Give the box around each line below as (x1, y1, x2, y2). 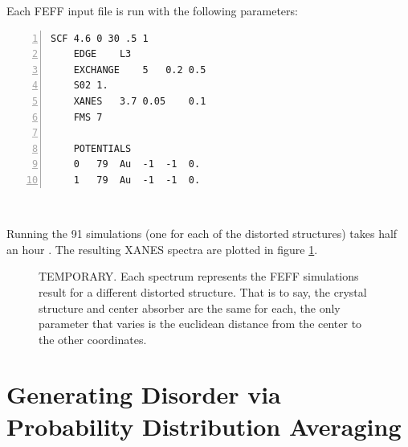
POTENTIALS (73, 142, 132, 154)
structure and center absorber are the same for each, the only (39, 299, 341, 316)
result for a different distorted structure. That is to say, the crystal (39, 283, 367, 300)
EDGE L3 (73, 48, 132, 60)
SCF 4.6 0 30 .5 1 (51, 32, 149, 44)
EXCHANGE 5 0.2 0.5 (73, 64, 206, 76)
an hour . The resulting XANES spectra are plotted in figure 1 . (6, 240, 318, 257)
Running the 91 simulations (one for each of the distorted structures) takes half (6, 225, 398, 242)
